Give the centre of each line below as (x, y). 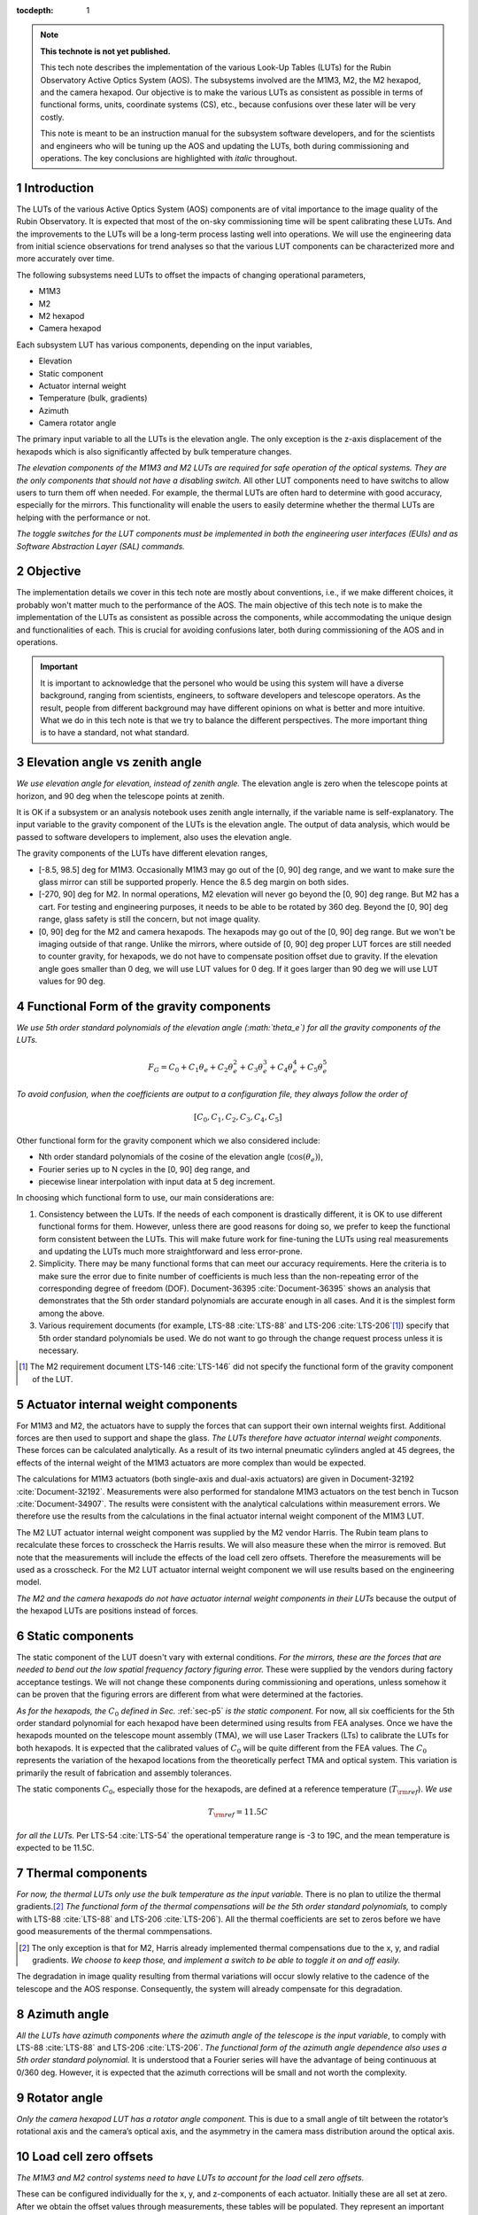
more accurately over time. (66, 259)
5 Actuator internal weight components (127, 1404)
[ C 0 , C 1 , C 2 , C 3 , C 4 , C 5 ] (238, 1118)
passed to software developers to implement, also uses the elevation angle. (154, 836)
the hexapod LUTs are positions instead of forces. (107, 1611)
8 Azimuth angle (63, 2014)
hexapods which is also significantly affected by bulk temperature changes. (154, 451)
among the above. (72, 1313)
